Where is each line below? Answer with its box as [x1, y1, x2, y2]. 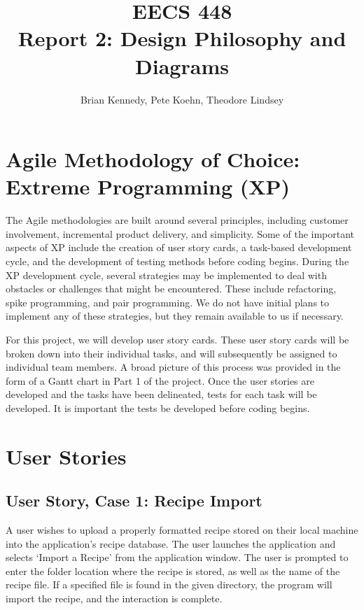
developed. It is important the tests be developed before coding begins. [6, 400, 310, 415]
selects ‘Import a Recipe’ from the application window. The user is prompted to [6, 550, 349, 565]
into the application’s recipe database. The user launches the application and [6, 536, 336, 551]
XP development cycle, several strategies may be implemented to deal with [6, 267, 327, 282]
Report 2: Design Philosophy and [17, 24, 346, 52]
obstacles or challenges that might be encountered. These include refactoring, [6, 281, 337, 296]
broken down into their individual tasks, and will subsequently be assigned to [6, 346, 337, 360]
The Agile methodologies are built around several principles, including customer [6, 213, 349, 227]
